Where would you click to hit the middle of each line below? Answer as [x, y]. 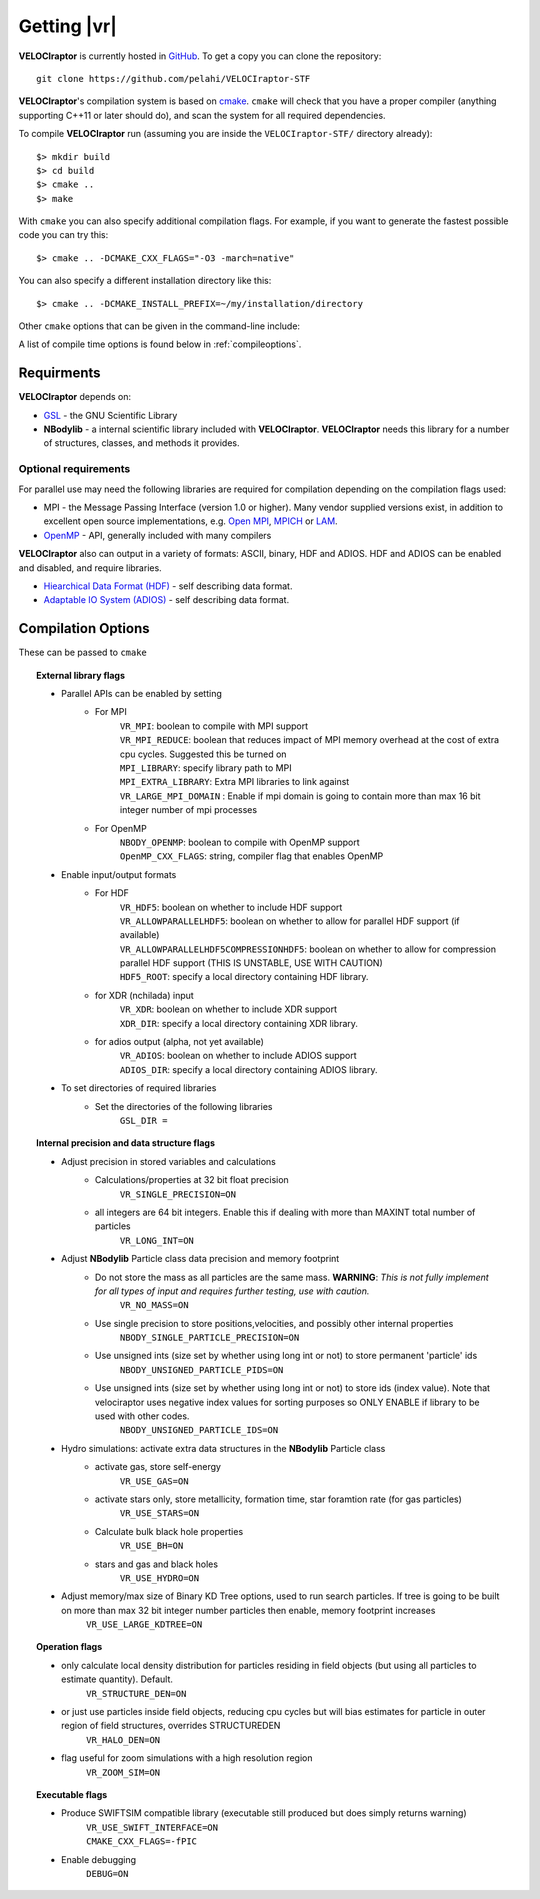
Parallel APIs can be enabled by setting [141, 694]
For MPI [111, 712]
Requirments [59, 373]
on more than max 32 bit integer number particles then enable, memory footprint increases [248, 1610]
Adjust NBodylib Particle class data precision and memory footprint [200, 1259]
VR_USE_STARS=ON [160, 1513]
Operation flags [69, 1647]
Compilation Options [84, 628]
